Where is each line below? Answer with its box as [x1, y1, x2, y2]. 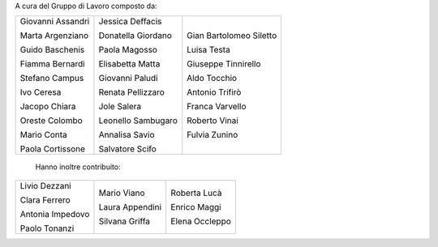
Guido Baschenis [19, 45, 85, 56]
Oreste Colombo [19, 115, 83, 126]
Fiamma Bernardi [19, 58, 85, 70]
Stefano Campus [19, 73, 84, 84]
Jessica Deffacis [98, 16, 162, 28]
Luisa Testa [187, 45, 230, 56]
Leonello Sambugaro [98, 115, 178, 126]
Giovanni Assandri [19, 16, 90, 28]
